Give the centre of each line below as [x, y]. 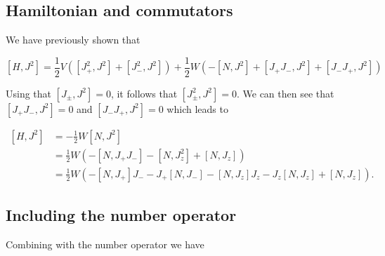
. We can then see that [285, 93]
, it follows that [144, 93]
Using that [29, 93]
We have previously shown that [73, 40]
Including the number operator [121, 215]
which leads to [197, 108]
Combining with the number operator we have [105, 244]
